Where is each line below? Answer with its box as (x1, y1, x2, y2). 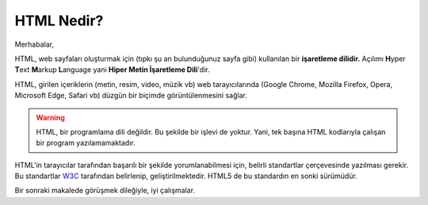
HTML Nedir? (14, 12, 104, 29)
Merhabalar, (14, 40, 55, 49)
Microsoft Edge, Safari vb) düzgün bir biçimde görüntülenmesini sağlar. (14, 91, 247, 101)
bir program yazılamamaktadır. (36, 139, 136, 148)
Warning (36, 112, 65, 122)
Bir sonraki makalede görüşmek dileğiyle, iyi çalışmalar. (14, 186, 196, 196)
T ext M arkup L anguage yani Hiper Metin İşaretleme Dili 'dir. (14, 65, 210, 74)
